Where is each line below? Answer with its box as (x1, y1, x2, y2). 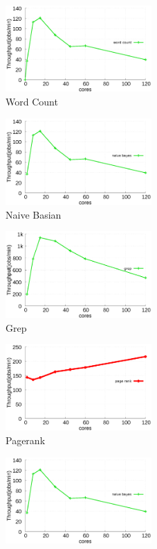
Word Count (6, 94, 58, 108)
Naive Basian (6, 207, 62, 221)
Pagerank (6, 433, 46, 448)
